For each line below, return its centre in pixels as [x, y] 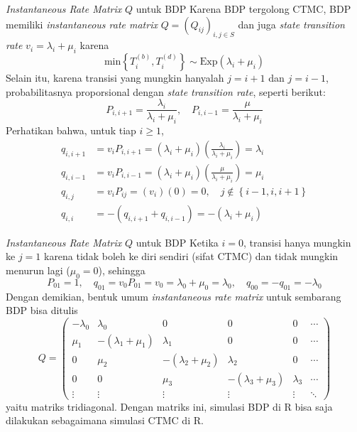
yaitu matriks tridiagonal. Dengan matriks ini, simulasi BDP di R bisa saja [169, 406]
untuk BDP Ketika [177, 242]
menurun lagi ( [38, 270]
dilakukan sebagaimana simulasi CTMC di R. [105, 420]
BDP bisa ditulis [42, 310]
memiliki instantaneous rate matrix [82, 24]
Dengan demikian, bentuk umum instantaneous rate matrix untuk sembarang [174, 296]
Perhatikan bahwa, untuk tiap [71, 130]
